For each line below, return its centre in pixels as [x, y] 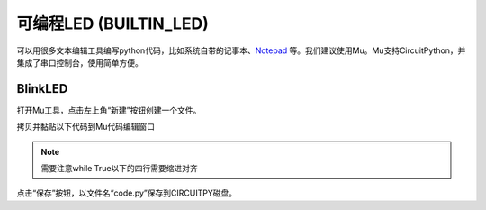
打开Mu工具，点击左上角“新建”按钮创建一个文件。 [109, 110]
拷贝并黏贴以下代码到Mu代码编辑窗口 [85, 127]
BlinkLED [42, 89]
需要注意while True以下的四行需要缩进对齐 [119, 169]
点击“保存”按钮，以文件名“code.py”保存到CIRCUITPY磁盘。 [127, 193]
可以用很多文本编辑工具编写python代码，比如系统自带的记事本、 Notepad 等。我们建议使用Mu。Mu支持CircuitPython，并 [241, 50]
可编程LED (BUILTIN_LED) [112, 23]
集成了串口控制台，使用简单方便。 [80, 62]
